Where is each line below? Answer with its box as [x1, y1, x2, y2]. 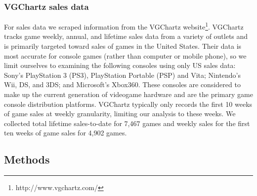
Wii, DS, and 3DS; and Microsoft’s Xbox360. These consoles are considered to [4, 79, 241, 90]
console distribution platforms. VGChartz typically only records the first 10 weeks [4, 98, 253, 109]
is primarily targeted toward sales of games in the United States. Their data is [4, 41, 242, 51]
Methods [4, 152, 50, 167]
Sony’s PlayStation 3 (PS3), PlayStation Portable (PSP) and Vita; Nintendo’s [4, 69, 241, 80]
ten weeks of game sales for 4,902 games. [4, 128, 127, 138]
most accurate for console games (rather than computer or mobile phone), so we [4, 50, 247, 61]
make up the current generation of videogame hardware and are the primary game [4, 89, 253, 99]
